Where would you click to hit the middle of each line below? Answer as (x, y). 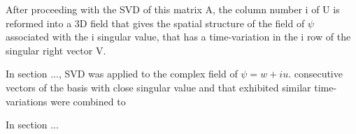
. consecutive (315, 74)
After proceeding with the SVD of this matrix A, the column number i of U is (173, 9)
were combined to (88, 101)
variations (27, 101)
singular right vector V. (56, 50)
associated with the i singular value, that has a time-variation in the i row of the (178, 37)
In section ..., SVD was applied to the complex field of (122, 74)
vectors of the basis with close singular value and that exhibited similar (158, 87)
